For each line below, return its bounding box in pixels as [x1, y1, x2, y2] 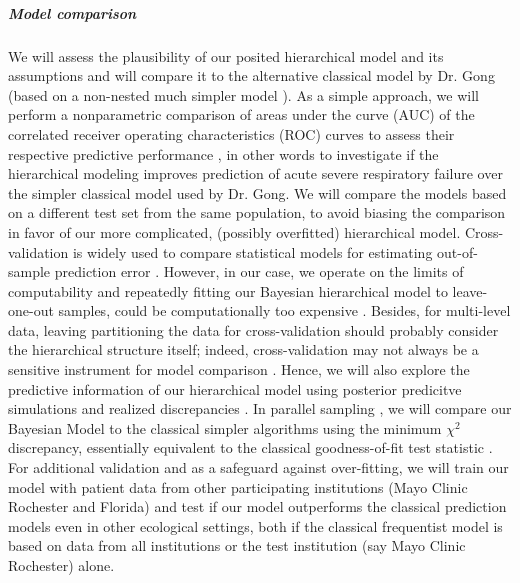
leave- [452, 280, 488, 301]
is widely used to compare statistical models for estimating [72, 241, 433, 262]
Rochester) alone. [8, 555, 115, 575]
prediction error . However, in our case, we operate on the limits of [54, 261, 464, 282]
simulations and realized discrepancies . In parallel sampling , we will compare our [8, 398, 512, 419]
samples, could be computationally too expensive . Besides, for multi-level [58, 300, 511, 321]
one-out [8, 300, 54, 321]
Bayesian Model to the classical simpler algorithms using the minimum [8, 417, 442, 438]
